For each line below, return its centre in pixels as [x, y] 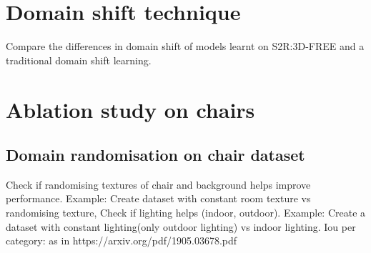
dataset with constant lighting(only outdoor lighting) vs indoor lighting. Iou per [181, 226]
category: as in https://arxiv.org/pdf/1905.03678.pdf [122, 240]
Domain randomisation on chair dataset [155, 155]
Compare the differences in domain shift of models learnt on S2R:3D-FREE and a [185, 46]
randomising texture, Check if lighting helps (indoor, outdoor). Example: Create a [186, 213]
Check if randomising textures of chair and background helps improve [158, 184]
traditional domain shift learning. [79, 60]
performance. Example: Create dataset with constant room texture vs [158, 198]
